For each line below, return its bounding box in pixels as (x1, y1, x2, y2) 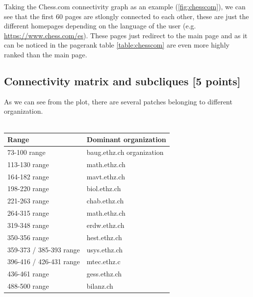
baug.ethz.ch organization (86, 147, 164, 157)
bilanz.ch (86, 281, 113, 291)
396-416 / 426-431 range (7, 256, 80, 267)
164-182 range (7, 171, 49, 181)
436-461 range (7, 269, 49, 279)
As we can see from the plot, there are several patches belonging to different (4, 96, 232, 106)
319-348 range (7, 220, 49, 230)
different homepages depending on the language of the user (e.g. (4, 21, 196, 31)
